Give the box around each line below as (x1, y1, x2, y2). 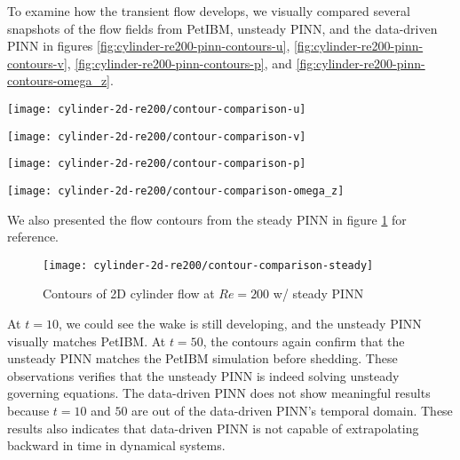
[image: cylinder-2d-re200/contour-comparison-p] (7, 157, 306, 171)
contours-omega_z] (7, 71, 110, 90)
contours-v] (7, 53, 67, 72)
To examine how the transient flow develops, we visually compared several (7, 2, 410, 20)
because (7, 401, 50, 419)
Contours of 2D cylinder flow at (43, 284, 215, 303)
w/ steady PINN (273, 284, 364, 303)
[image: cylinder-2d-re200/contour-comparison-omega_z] (7, 184, 345, 197)
